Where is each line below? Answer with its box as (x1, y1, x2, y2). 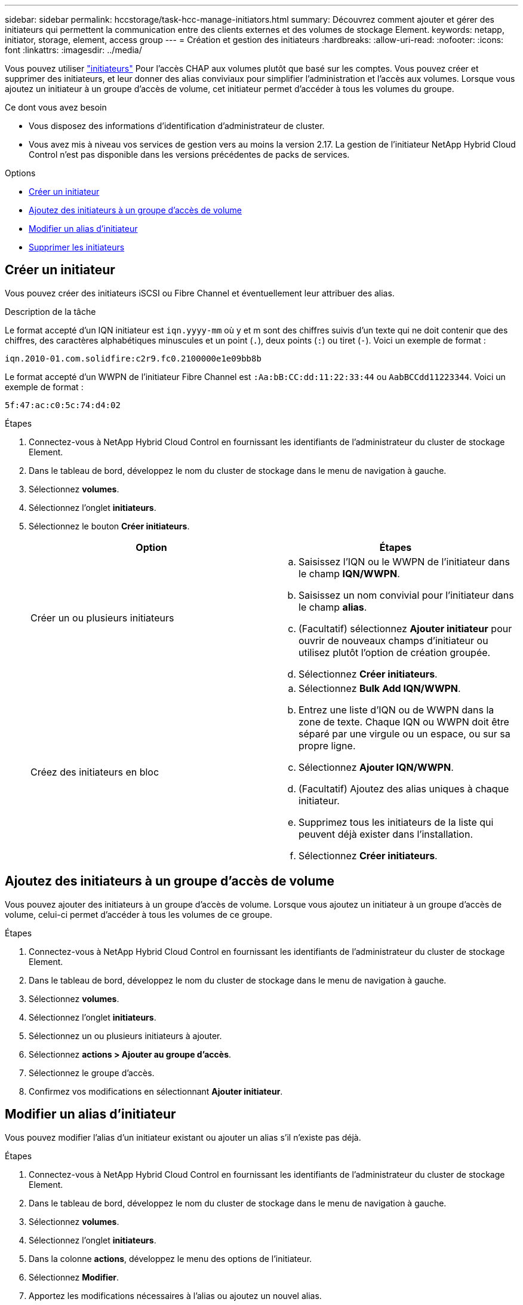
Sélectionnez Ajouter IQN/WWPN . (299, 761, 454, 773)
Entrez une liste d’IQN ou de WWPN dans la (299, 703, 494, 716)
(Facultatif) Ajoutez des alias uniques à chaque (299, 782, 509, 795)
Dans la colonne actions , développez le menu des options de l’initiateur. (29, 1253, 312, 1264)
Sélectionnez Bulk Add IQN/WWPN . (299, 682, 461, 694)
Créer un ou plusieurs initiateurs (30, 611, 174, 624)
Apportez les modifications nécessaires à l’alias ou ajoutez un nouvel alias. (29, 1290, 322, 1301)
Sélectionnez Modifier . (29, 1272, 119, 1282)
